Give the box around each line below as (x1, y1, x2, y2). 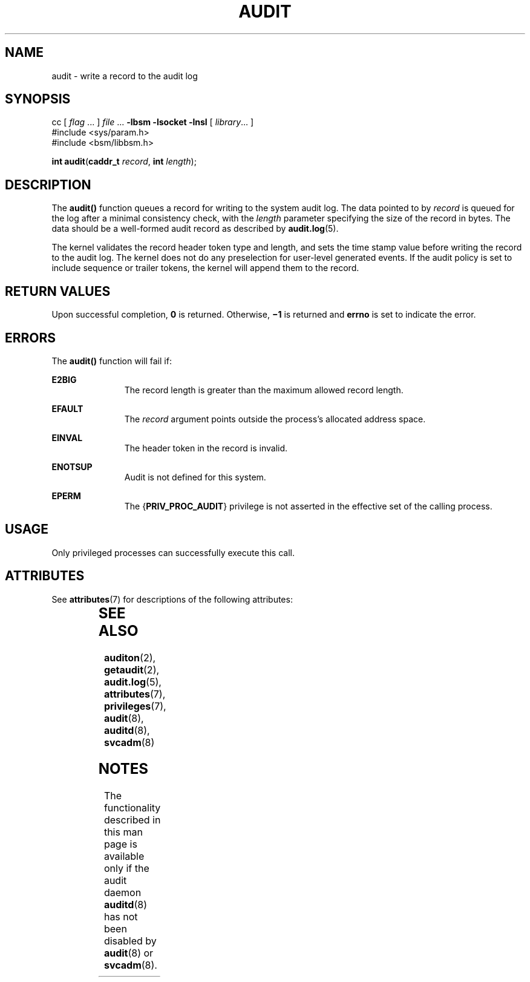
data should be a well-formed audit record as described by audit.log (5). (51, 223, 339, 234)
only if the (103, 862, 149, 875)
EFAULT (51, 403, 83, 414)
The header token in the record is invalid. (124, 442, 288, 453)
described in (103, 814, 161, 827)
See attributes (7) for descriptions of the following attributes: (51, 594, 293, 604)
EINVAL (51, 432, 83, 443)
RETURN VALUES (5, 283, 111, 299)
